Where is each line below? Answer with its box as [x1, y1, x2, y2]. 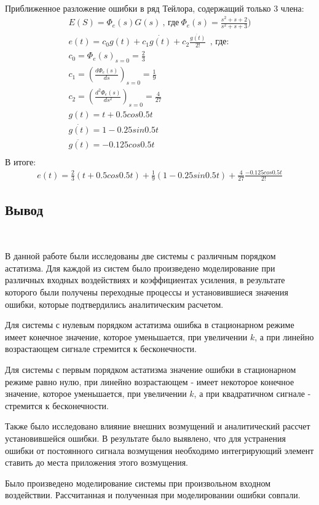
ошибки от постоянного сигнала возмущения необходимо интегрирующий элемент [5, 444, 314, 456]
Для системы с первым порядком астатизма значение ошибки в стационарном [5, 363, 296, 376]
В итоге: [5, 155, 36, 168]
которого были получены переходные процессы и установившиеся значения [5, 286, 288, 299]
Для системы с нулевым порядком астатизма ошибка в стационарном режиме [5, 318, 294, 331]
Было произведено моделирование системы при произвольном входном [5, 476, 271, 489]
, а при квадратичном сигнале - [194, 387, 311, 400]
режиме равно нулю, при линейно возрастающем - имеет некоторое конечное [5, 375, 294, 388]
